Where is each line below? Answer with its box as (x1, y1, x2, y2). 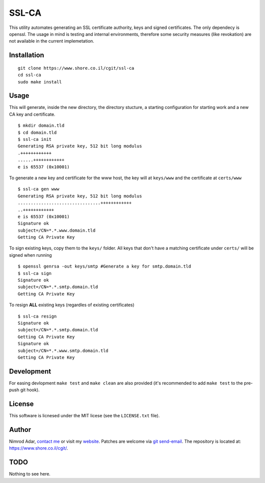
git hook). (20, 387, 40, 393)
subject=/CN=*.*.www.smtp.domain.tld (18, 348, 109, 353)
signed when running (9, 252, 52, 258)
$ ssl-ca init (18, 136, 52, 142)
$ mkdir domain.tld (18, 123, 65, 129)
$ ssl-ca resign (18, 313, 57, 319)
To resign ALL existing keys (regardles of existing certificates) (9, 302, 134, 308)
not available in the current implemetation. (9, 38, 94, 44)
